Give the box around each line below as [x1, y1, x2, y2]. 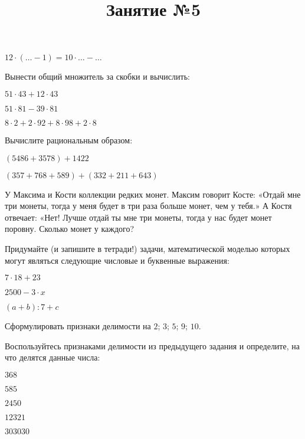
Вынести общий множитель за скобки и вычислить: [5, 70, 190, 83]
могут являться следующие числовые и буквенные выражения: [5, 254, 229, 266]
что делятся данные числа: [5, 351, 100, 363]
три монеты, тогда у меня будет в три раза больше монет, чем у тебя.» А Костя [5, 199, 292, 212]
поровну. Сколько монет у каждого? [5, 222, 135, 235]
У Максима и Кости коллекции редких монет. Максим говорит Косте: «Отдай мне [5, 188, 301, 200]
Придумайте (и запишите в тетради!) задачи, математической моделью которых [5, 242, 290, 254]
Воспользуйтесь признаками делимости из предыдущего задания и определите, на [5, 339, 300, 352]
